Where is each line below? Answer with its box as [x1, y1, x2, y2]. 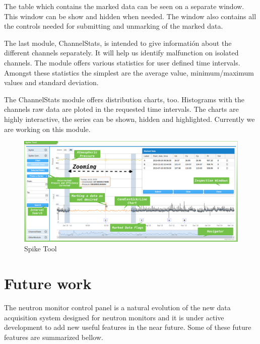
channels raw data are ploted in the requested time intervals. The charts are [4, 104, 239, 114]
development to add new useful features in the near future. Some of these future [4, 322, 251, 332]
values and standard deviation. [4, 77, 99, 88]
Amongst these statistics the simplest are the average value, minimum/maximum [4, 67, 254, 78]
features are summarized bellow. [4, 331, 103, 342]
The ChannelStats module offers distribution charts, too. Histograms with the [4, 94, 245, 104]
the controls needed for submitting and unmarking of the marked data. [4, 21, 223, 31]
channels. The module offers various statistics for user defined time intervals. [4, 57, 240, 67]
